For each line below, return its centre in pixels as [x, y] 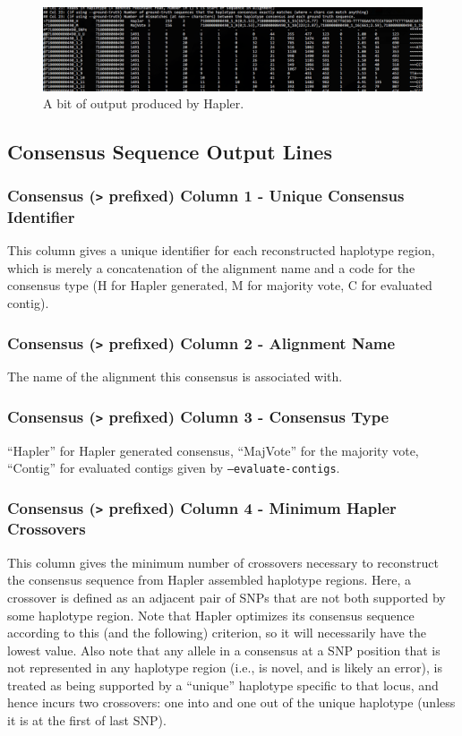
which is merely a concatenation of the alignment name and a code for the [211, 267]
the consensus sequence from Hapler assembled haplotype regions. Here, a [209, 580]
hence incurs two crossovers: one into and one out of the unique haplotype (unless [231, 702]
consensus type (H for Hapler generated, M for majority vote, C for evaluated [220, 285]
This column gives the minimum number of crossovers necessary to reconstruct [223, 562]
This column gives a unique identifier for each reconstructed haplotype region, [221, 250]
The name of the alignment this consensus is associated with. [175, 377]
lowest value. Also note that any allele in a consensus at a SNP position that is [224, 650]
